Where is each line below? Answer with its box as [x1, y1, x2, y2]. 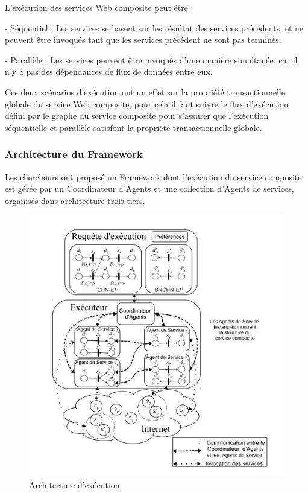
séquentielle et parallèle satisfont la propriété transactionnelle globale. [5, 121, 262, 133]
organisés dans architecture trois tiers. [5, 194, 145, 206]
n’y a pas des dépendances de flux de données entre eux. [5, 65, 213, 78]
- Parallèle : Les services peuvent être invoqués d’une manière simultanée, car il [5, 53, 298, 66]
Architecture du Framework [5, 147, 143, 162]
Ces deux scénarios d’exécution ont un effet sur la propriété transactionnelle [5, 85, 285, 98]
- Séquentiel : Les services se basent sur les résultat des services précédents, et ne [5, 21, 304, 34]
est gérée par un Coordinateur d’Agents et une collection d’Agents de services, [5, 182, 294, 195]
